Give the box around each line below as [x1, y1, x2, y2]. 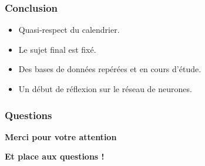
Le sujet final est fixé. [18, 43, 96, 55]
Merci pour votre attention [5, 130, 117, 143]
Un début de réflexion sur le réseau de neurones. [18, 83, 192, 94]
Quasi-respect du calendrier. [18, 23, 120, 36]
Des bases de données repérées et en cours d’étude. [18, 63, 201, 75]
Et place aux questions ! [5, 150, 105, 162]
